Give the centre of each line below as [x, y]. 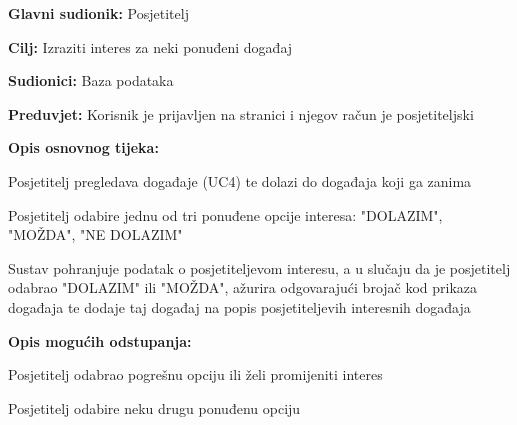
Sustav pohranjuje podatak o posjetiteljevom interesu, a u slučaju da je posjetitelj [259, 267]
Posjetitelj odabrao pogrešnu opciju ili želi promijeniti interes [195, 374]
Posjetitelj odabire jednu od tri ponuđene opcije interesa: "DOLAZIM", [225, 214]
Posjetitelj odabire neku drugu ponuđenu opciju [154, 407]
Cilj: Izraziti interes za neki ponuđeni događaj [150, 46]
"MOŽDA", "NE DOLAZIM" [95, 234]
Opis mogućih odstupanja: [100, 340]
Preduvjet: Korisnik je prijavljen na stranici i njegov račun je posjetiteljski [241, 113]
